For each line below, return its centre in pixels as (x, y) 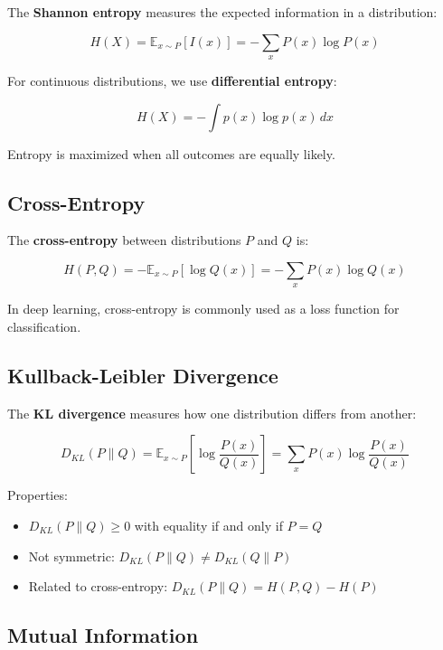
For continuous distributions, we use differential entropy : (172, 80)
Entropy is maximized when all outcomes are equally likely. (171, 153)
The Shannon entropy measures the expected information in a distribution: (222, 12)
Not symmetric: (71, 556)
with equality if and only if (208, 525)
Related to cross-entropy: (98, 586)
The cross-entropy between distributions (124, 240)
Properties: (38, 495)
